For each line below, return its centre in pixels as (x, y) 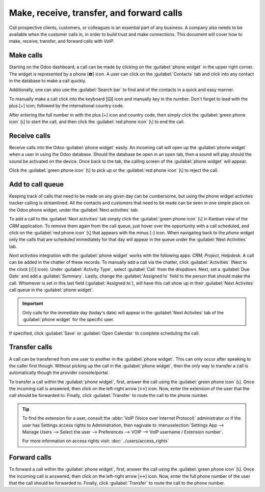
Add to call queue (36, 184)
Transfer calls (31, 347)
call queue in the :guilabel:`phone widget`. (52, 290)
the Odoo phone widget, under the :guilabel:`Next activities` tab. (74, 210)
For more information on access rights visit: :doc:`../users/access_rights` (96, 441)
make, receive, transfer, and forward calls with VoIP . (62, 41)
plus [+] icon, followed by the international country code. (66, 106)
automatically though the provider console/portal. (59, 373)
